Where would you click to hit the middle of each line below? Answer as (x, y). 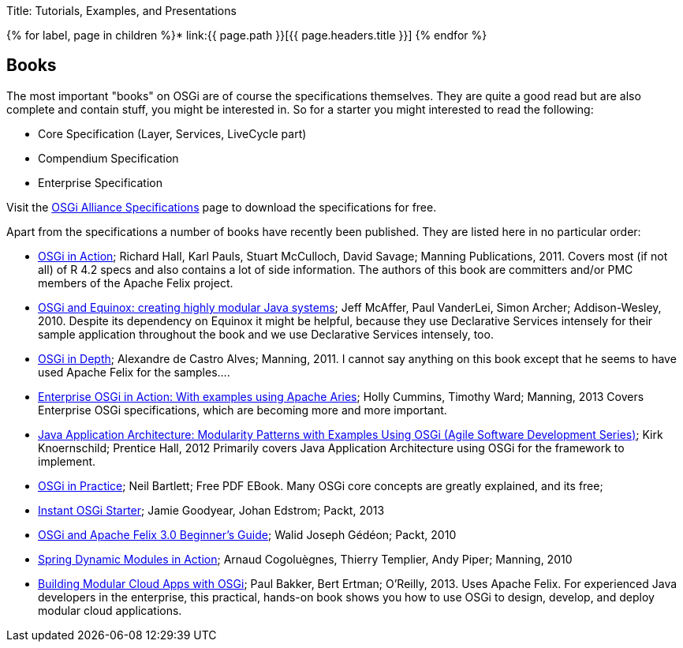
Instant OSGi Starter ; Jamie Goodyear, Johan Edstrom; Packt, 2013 (211, 510)
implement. (67, 461)
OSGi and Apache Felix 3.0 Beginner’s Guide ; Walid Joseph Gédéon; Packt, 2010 (247, 534)
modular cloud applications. (110, 610)
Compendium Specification (108, 158)
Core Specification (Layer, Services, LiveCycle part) (172, 133)
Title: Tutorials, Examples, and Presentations (121, 11)
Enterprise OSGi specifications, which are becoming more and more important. (243, 410)
